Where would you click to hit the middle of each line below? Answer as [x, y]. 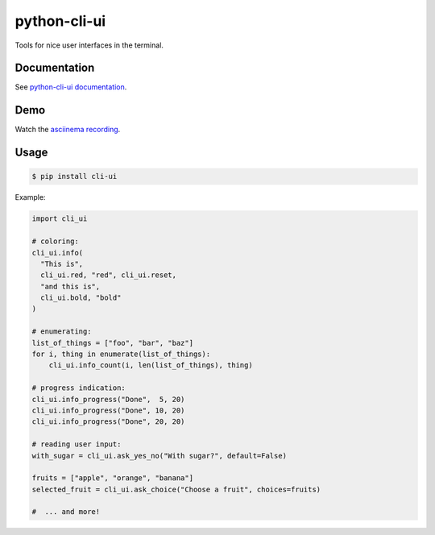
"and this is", [70, 286]
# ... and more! [66, 512]
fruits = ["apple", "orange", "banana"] [112, 478]
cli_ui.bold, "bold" [81, 298]
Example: [30, 197]
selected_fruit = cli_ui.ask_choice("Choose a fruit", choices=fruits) [176, 489]
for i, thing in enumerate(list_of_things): [121, 354]
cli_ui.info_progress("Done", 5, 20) [108, 399]
